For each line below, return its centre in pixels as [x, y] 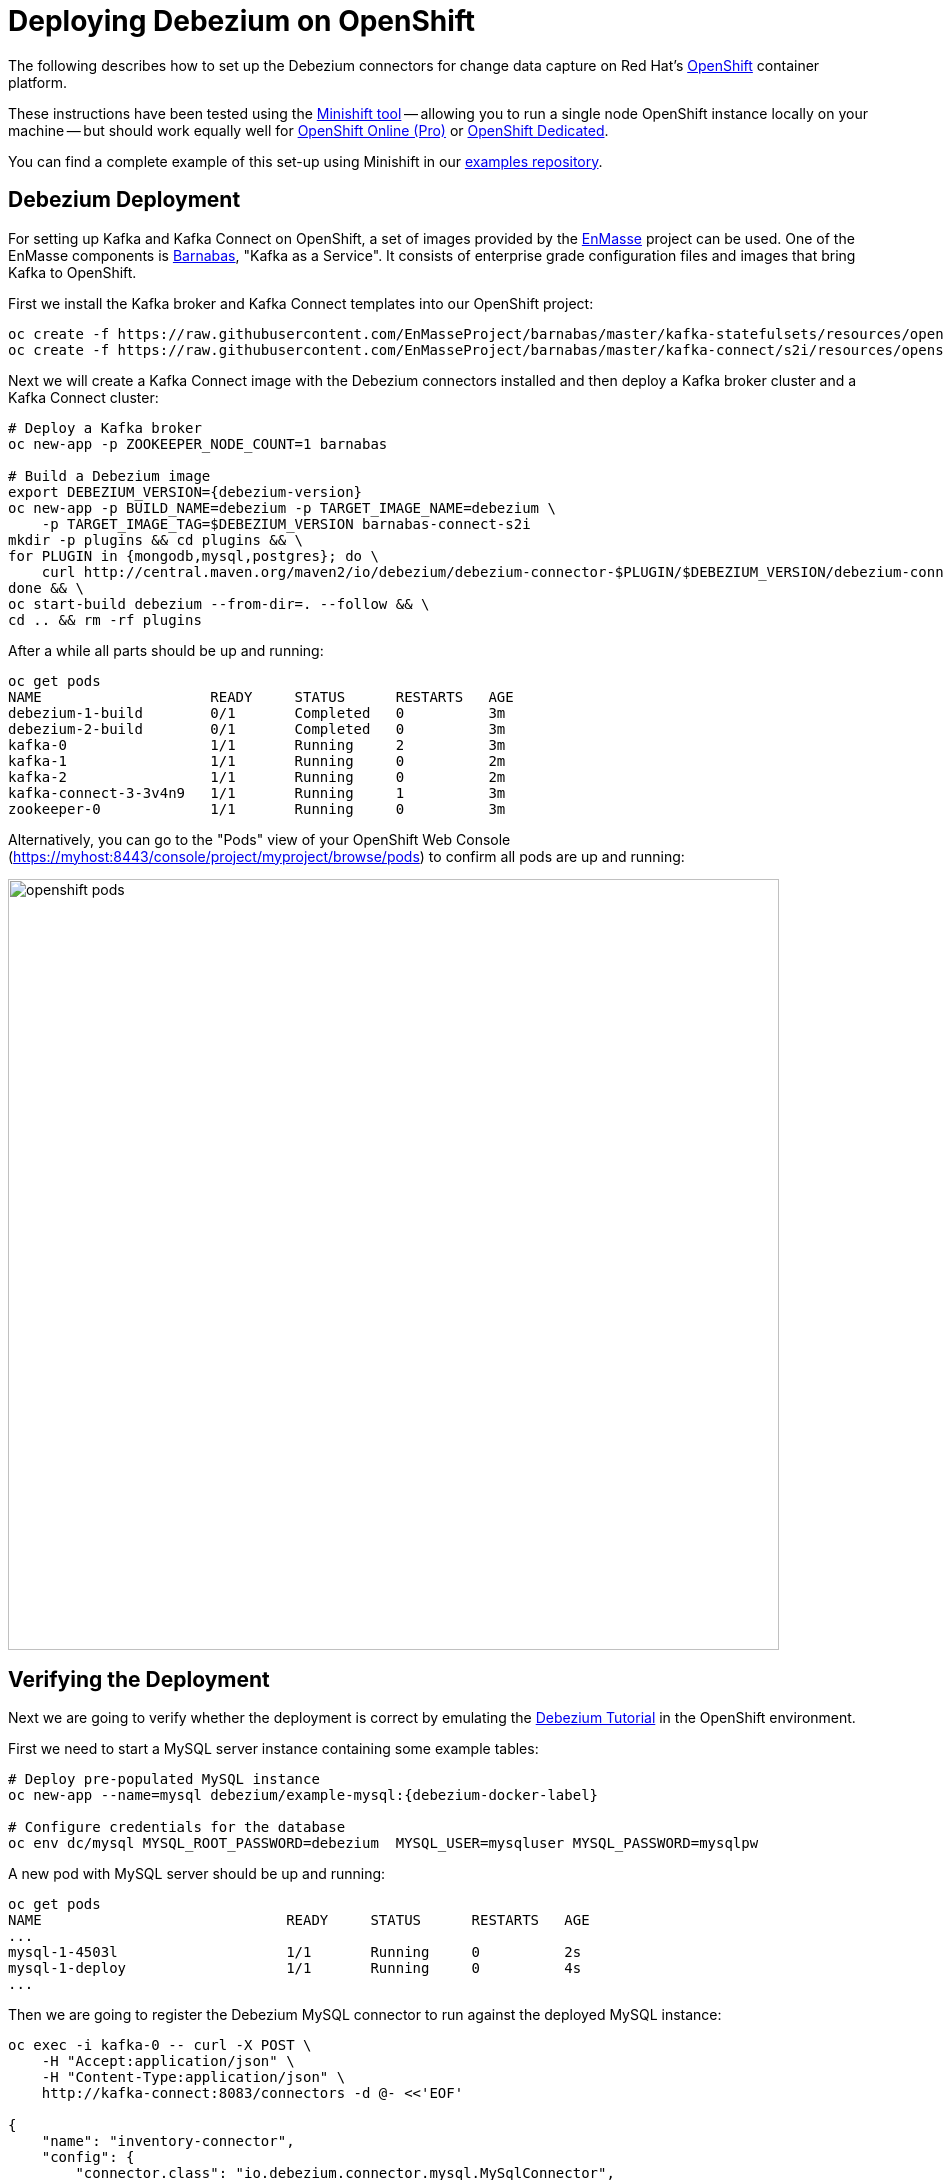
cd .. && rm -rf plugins [105, 619]
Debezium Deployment [124, 200]
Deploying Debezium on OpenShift [242, 21]
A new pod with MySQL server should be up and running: [197, 1874]
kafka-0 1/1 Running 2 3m [257, 744]
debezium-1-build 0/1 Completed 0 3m [257, 712]
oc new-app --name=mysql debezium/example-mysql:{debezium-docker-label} [303, 1795]
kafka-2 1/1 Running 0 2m [257, 776]
